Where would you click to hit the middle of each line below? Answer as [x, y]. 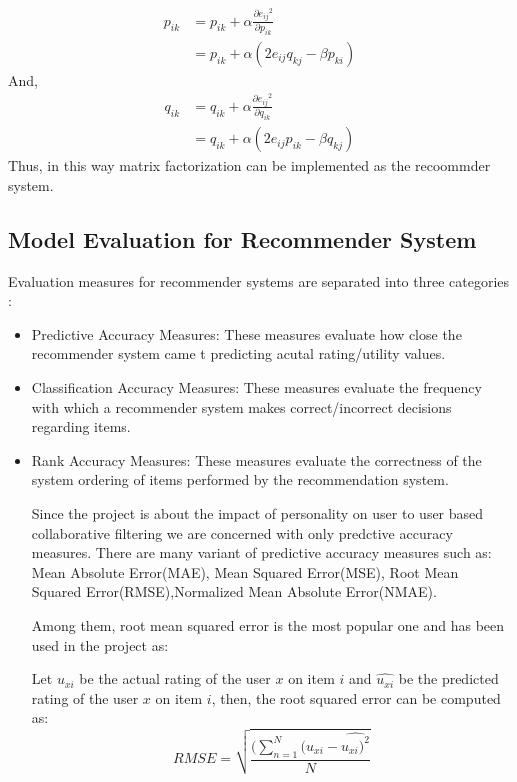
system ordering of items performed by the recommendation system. [240, 479]
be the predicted [448, 678]
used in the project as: [100, 644]
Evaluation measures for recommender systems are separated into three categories [259, 280]
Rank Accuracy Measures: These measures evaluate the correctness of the [256, 459]
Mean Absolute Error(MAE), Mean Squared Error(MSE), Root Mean [245, 571]
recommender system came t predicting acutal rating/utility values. [238, 353]
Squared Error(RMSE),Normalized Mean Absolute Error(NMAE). [234, 591]
